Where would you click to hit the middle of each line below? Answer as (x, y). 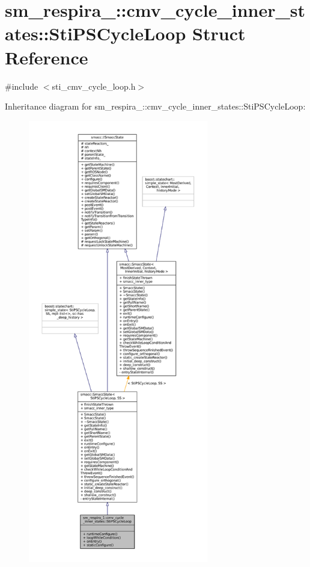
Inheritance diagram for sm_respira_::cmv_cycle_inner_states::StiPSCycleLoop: (155, 106)
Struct (219, 33)
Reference (47, 57)
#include (22, 86)
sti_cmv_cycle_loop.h (94, 86)
